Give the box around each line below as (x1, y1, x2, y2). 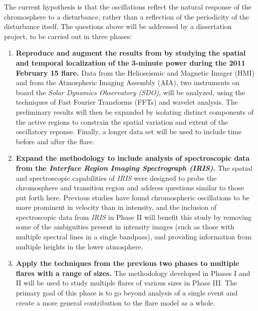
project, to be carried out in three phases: (4, 31, 132, 41)
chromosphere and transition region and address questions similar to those (16, 182, 244, 193)
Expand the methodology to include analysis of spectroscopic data (16, 153, 250, 163)
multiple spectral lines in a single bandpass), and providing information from (16, 231, 252, 242)
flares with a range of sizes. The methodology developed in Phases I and (16, 267, 250, 278)
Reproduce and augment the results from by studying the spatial (16, 48, 246, 58)
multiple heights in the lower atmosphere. (16, 241, 143, 251)
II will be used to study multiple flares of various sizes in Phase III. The (16, 277, 237, 288)
